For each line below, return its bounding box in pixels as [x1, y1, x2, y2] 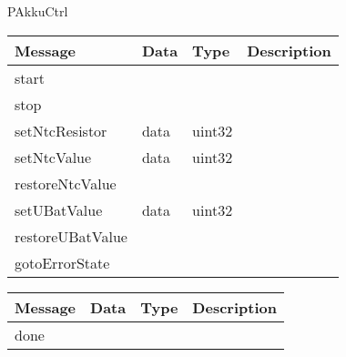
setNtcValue [15, 146, 92, 168]
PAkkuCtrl [7, 2, 68, 20]
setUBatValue [15, 199, 103, 220]
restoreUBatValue [15, 225, 127, 247]
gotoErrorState [15, 251, 110, 273]
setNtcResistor [15, 119, 107, 141]
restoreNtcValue [15, 172, 117, 194]
